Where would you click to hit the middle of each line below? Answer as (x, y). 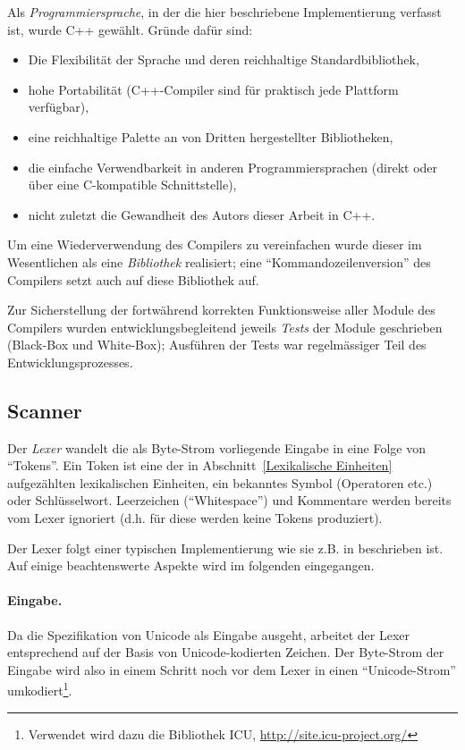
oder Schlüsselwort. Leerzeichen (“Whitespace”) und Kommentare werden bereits (229, 500)
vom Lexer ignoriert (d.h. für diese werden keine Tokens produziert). (195, 518)
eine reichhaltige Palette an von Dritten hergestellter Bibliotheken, (211, 136)
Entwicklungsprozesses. (70, 362)
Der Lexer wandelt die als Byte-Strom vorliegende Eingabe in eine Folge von (216, 447)
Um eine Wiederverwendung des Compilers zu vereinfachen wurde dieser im (215, 244)
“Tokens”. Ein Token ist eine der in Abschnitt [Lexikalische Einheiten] (200, 465)
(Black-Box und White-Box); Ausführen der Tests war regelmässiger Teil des (217, 345)
